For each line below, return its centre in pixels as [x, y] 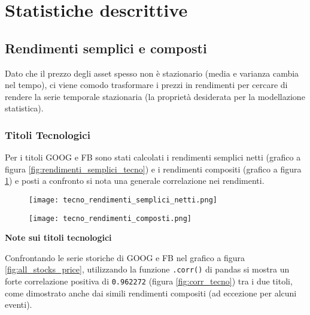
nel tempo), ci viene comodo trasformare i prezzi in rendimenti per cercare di [146, 85]
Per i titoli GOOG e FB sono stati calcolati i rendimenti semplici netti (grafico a [153, 157]
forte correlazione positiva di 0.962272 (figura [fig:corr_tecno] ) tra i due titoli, [149, 281]
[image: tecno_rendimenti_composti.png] [110, 218]
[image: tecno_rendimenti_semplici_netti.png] [123, 200]
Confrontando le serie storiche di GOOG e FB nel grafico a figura [125, 257]
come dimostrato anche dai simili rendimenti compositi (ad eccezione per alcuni [151, 293]
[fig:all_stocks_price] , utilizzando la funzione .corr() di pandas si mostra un [147, 269]
